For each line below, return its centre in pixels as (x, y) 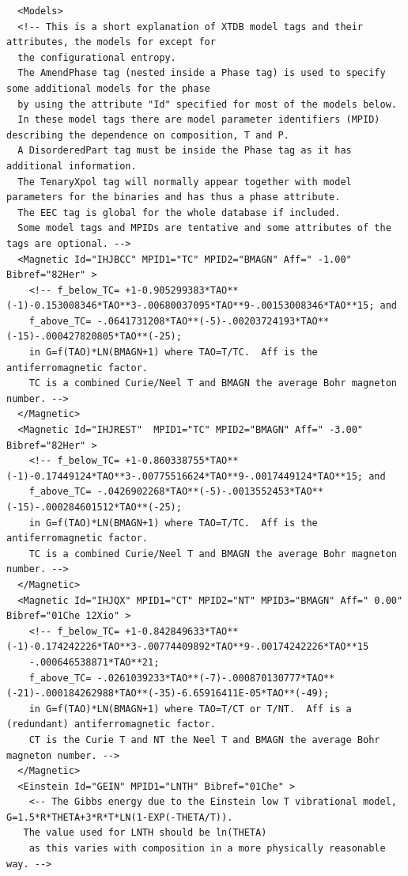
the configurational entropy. (97, 57)
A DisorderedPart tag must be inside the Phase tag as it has (185, 151)
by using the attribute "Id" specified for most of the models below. (207, 104)
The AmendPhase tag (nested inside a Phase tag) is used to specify (202, 73)
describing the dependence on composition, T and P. (148, 135)
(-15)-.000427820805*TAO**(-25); (94, 337)
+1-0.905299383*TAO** (182, 290)
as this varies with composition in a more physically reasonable (207, 849)
